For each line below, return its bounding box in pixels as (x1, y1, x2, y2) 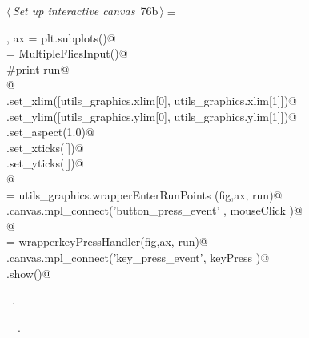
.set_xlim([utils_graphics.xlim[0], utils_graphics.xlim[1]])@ (6, 91, 297, 108)
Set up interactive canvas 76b (12, 2, 159, 18)
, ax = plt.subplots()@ (6, 29, 116, 46)
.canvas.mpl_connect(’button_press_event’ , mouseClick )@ (6, 202, 303, 219)
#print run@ (6, 60, 70, 77)
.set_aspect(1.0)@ (6, 123, 94, 140)
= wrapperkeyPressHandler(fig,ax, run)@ (6, 233, 208, 250)
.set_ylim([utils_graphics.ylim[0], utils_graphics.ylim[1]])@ (6, 107, 297, 124)
